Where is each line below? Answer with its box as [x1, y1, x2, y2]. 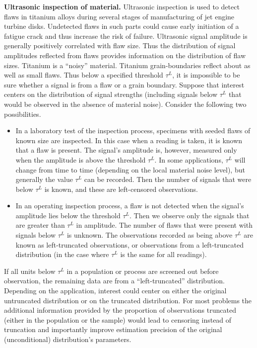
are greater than [15, 220, 65, 230]
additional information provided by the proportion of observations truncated [4, 305, 236, 315]
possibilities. [4, 108, 41, 119]
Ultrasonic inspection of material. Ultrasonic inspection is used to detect [4, 1, 240, 11]
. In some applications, [154, 154, 223, 165]
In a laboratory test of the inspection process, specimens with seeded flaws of [15, 125, 251, 136]
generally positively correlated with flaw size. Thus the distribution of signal [4, 40, 236, 51]
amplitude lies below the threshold [15, 210, 121, 220]
